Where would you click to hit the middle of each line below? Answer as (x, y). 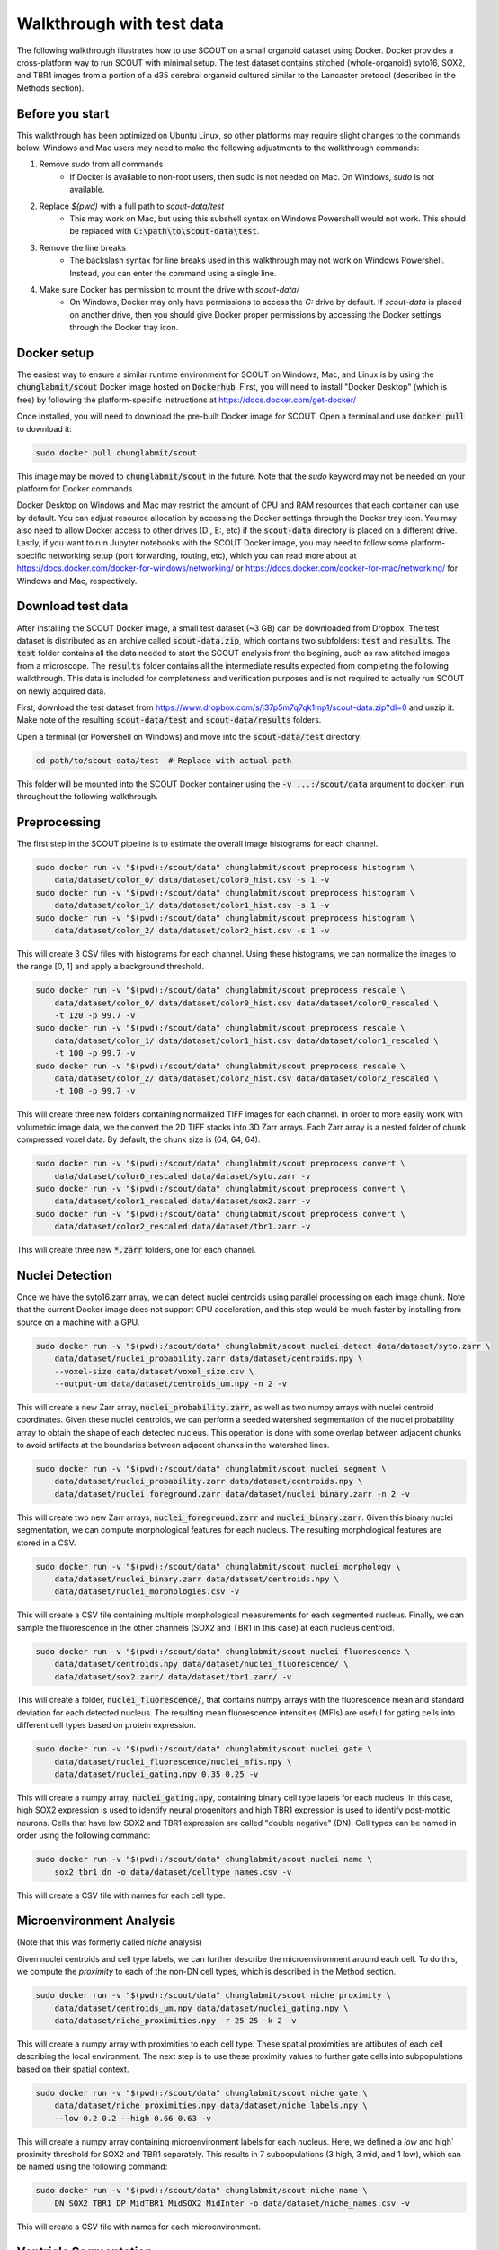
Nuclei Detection (64, 1275)
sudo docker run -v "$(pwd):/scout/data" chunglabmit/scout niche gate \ (201, 2093)
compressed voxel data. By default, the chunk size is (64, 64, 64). (138, 1139)
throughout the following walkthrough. (88, 796)
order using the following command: (84, 1835)
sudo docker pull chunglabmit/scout (116, 453)
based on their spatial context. (73, 2069)
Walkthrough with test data (120, 23)
